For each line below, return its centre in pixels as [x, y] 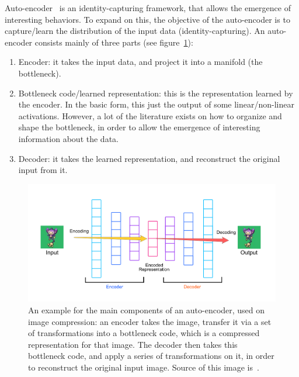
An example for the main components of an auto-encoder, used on [147, 309]
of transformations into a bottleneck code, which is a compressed [144, 333]
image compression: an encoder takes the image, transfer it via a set [150, 321]
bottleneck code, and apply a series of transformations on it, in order [151, 356]
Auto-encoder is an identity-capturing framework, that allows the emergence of [148, 8]
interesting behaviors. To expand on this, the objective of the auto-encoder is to [147, 19]
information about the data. [68, 138]
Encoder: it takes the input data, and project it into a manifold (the [140, 62]
